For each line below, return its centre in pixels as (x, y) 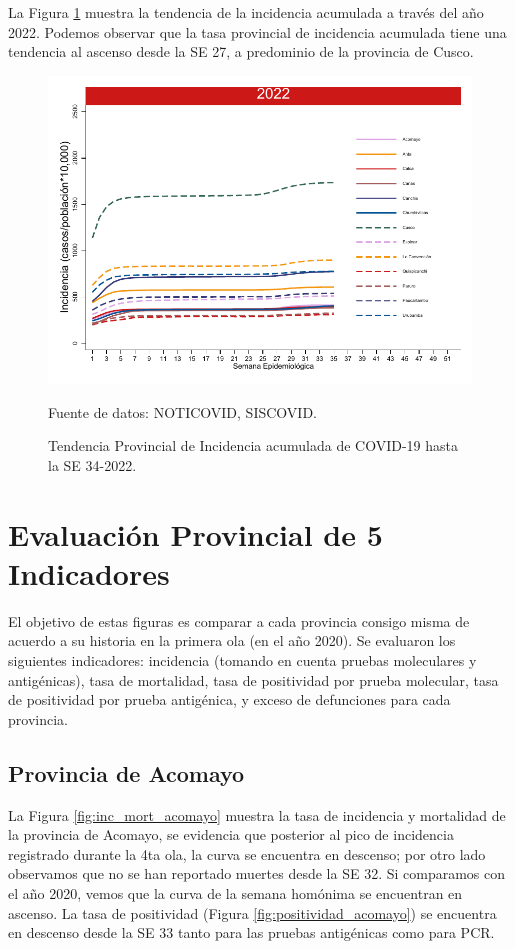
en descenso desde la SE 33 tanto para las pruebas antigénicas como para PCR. (251, 932)
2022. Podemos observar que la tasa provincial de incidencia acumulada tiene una (257, 31)
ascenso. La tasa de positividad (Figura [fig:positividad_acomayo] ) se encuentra (252, 912)
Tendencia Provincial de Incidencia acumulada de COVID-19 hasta (253, 445)
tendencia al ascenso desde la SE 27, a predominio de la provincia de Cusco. (241, 51)
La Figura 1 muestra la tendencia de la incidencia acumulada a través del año (246, 12)
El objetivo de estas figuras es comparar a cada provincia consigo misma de (239, 620)
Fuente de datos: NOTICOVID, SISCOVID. (182, 411)
